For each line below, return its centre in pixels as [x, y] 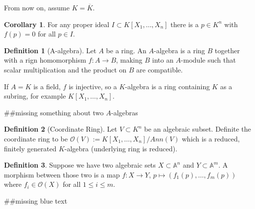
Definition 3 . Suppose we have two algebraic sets [80, 165]
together [227, 50]
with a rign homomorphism [45, 60]
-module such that [208, 60]
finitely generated [30, 148]
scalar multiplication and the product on [65, 69]
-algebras [125, 112]
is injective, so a [93, 86]
